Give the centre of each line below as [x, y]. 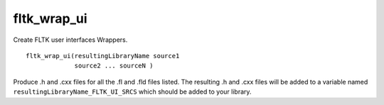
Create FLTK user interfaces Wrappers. [70, 40]
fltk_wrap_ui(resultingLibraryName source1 [103, 56]
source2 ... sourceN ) [114, 66]
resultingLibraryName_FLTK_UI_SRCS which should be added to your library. [132, 92]
